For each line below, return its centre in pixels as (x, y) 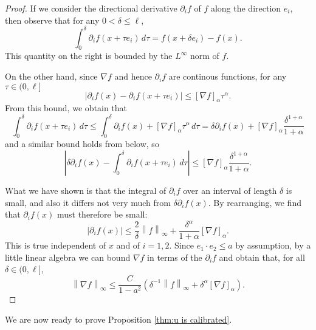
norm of (205, 56)
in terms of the (175, 257)
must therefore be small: (102, 214)
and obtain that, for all (262, 257)
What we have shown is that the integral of (86, 190)
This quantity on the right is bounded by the (89, 56)
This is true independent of (56, 245)
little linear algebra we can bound (68, 257)
